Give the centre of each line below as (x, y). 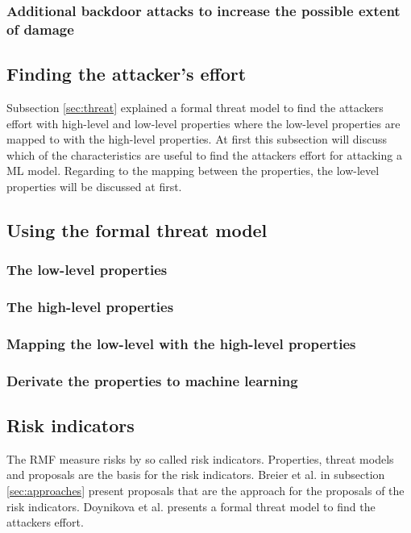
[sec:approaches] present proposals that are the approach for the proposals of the (205, 491)
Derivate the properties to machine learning (152, 380)
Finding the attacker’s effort (127, 74)
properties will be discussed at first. (94, 186)
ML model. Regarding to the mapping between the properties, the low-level (193, 171)
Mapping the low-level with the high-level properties (181, 343)
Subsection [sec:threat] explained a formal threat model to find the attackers (195, 107)
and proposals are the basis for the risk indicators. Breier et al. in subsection (196, 475)
